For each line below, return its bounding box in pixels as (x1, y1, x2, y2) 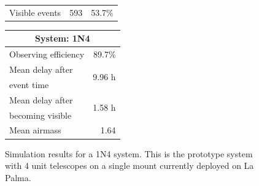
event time (9, 78, 49, 91)
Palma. (5, 171, 31, 184)
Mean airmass (9, 124, 61, 136)
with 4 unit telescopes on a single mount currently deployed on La (5, 159, 254, 172)
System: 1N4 (35, 32, 90, 45)
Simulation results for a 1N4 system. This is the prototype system (5, 147, 253, 160)
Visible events (9, 6, 61, 18)
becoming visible (9, 108, 72, 121)
